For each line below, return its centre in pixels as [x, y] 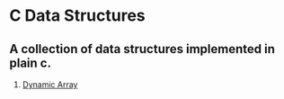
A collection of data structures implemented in [142, 49]
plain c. [31, 63]
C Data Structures [77, 16]
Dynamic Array [50, 85]
